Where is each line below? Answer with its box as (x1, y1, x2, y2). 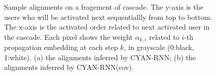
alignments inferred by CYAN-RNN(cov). (4, 62, 134, 72)
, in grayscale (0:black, (124, 42, 195, 53)
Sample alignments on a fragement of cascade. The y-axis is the (4, 2, 204, 12)
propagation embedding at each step (4, 42, 118, 53)
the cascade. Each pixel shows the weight (4, 31, 133, 42)
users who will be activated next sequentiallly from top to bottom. (4, 11, 212, 22)
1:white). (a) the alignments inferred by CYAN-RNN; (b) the (4, 52, 196, 62)
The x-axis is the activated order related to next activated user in (4, 21, 210, 32)
